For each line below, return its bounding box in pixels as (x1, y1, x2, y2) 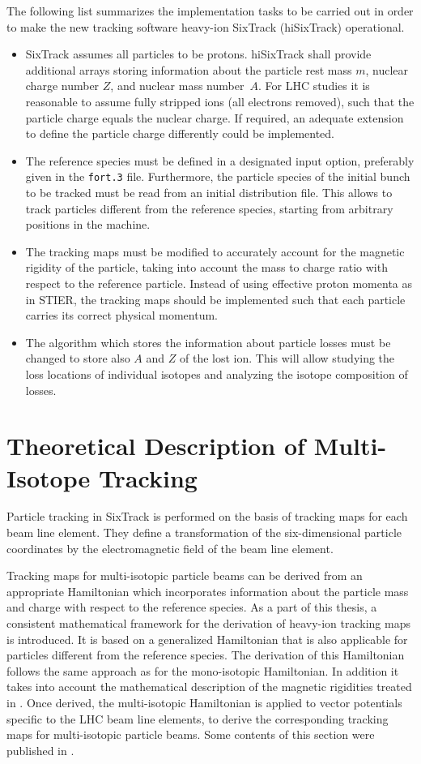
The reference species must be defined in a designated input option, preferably (25, 152, 415, 169)
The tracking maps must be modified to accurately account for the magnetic (25, 243, 405, 260)
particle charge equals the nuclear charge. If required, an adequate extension (25, 109, 404, 126)
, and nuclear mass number (110, 77, 245, 94)
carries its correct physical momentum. (25, 307, 218, 324)
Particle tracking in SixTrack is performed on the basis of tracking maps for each (6, 508, 408, 525)
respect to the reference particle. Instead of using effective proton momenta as (25, 274, 413, 291)
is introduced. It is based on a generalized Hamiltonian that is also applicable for (6, 630, 408, 647)
